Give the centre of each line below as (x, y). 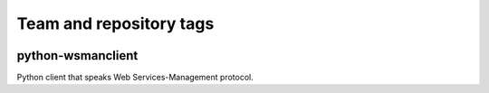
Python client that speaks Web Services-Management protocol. (135, 78)
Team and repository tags (115, 23)
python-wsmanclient (77, 56)
